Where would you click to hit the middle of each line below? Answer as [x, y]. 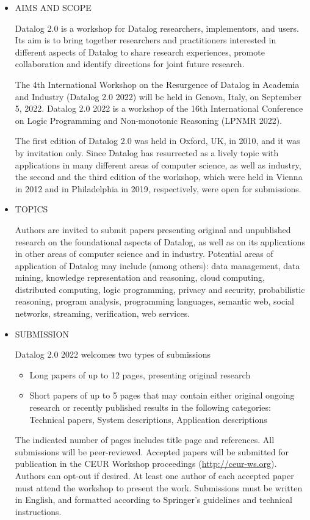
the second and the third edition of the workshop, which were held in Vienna [159, 177]
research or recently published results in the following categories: [150, 407]
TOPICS [31, 209]
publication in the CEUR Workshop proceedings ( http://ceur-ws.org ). [146, 464]
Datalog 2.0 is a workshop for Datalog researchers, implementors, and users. [157, 28]
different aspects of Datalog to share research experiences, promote [140, 52]
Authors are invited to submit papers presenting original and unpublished [153, 229]
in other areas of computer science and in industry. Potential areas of [144, 254]
